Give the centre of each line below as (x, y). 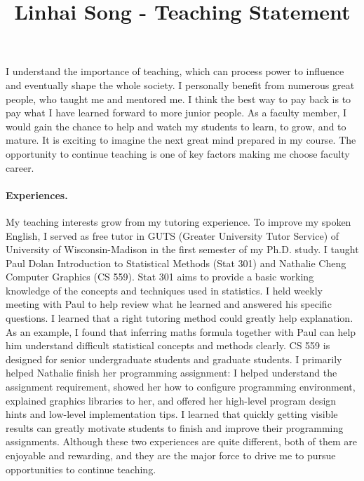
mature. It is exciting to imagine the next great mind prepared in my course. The (181, 140)
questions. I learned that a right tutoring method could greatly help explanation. (180, 318)
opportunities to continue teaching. (81, 469)
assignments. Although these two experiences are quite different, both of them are (182, 441)
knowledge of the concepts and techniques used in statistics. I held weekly (164, 290)
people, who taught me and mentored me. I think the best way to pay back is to (178, 99)
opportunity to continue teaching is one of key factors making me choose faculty (178, 153)
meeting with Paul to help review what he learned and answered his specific (169, 304)
